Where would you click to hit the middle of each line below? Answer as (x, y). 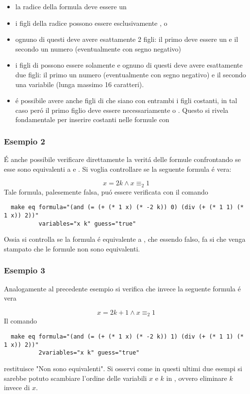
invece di (17, 387)
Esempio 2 (25, 141)
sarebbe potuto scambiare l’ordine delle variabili (75, 378)
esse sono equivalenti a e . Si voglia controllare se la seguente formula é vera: (118, 169)
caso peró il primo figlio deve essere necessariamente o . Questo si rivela (122, 110)
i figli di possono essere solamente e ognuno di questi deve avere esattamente (129, 65)
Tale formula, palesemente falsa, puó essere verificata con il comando (106, 191)
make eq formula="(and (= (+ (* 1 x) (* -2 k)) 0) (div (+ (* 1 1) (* (127, 207)
